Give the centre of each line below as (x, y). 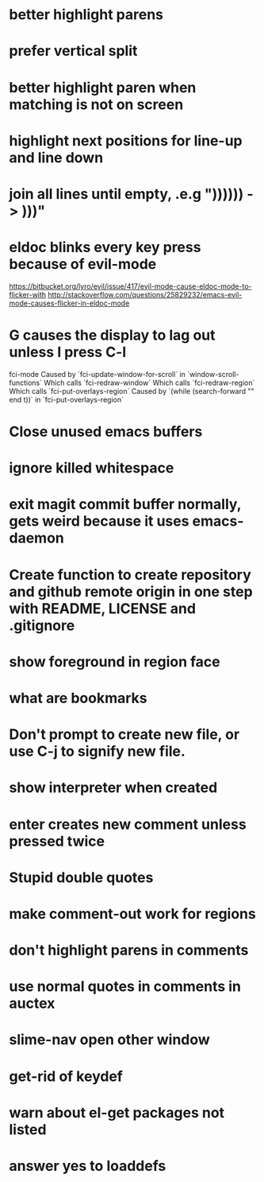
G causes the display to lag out (113, 335)
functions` (26, 383)
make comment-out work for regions (132, 914)
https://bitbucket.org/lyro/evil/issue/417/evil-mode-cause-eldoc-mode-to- (130, 286)
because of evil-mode (83, 264)
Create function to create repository (130, 575)
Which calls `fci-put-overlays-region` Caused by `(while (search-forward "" (132, 391)
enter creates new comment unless (128, 824)
